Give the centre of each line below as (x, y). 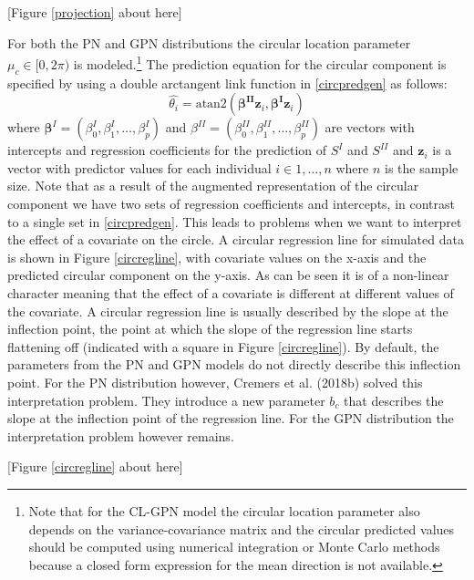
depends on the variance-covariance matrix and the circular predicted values (242, 528)
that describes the (394, 400)
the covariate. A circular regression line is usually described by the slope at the (228, 311)
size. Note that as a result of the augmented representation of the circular (213, 186)
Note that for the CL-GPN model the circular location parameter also (224, 510)
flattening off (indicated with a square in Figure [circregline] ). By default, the (223, 346)
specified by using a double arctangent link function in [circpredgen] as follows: (227, 83)
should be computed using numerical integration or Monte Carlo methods (234, 547)
